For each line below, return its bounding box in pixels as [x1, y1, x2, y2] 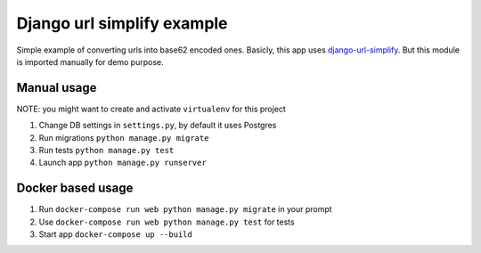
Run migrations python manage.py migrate [38, 132, 209, 143]
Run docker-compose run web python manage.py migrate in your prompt [38, 204, 333, 215]
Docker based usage [16, 181, 134, 196]
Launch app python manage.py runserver [38, 157, 207, 168]
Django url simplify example [16, 13, 228, 33]
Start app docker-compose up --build [38, 229, 193, 240]
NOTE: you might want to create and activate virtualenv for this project [16, 103, 287, 114]
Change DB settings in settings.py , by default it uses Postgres [38, 120, 277, 131]
